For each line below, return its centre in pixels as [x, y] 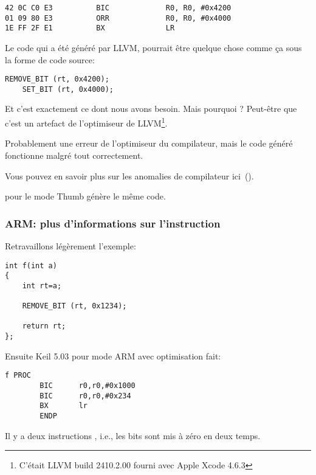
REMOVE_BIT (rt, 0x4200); [57, 79]
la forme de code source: [50, 59]
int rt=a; [42, 286]
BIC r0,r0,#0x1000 [88, 386]
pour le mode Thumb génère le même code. [85, 196]
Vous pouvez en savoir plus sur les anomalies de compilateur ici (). [129, 175]
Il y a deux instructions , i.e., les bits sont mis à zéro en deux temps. [133, 435]
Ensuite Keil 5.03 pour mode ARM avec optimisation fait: [113, 355]
